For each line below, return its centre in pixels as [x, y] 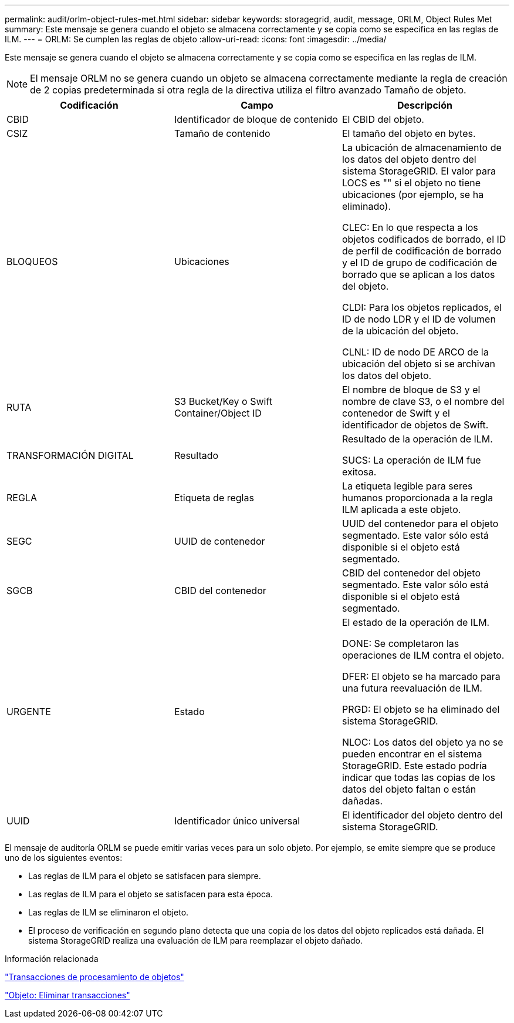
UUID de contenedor [219, 541]
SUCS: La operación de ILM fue [411, 460]
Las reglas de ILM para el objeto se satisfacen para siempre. [145, 876]
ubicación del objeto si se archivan [418, 364]
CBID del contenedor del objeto [411, 573]
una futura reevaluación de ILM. [412, 688]
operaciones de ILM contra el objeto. [423, 655]
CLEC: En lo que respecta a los [410, 227]
